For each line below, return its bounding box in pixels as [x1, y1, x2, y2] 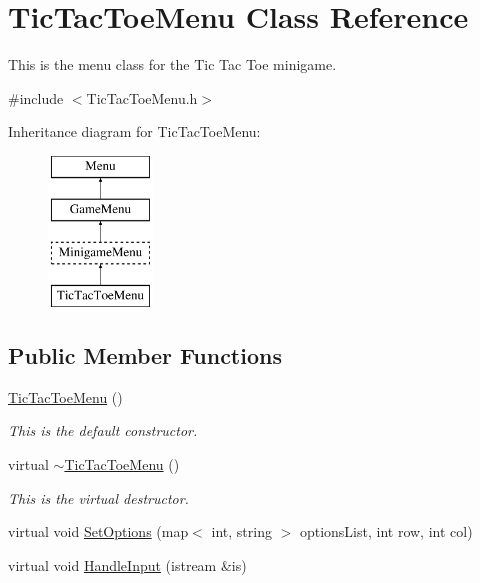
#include [8, 87, 64, 108]
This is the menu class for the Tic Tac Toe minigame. [8, 54, 337, 75]
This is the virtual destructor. [8, 487, 189, 508]
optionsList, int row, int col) [299, 521, 473, 542]
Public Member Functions [8, 340, 282, 371]
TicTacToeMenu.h [86, 87, 198, 108]
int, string [211, 521, 272, 542]
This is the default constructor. [8, 420, 198, 441]
